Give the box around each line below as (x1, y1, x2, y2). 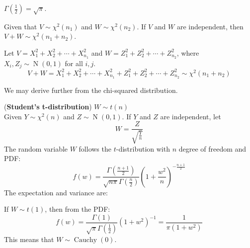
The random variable (4, 143, 68, 154)
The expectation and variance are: (4, 187, 108, 197)
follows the (79, 143, 111, 154)
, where (176, 47, 199, 58)
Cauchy (74, 236, 97, 244)
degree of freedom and (178, 143, 247, 154)
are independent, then (176, 21, 244, 31)
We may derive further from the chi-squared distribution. (4, 84, 178, 95)
